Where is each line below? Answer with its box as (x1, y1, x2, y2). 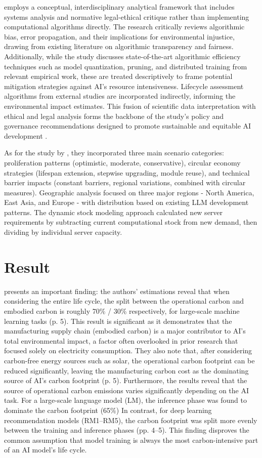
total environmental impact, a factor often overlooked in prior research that (4, 335, 238, 346)
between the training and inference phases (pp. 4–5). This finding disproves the (4, 425, 249, 435)
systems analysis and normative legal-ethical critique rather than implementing (4, 11, 249, 22)
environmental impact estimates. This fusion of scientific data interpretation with (4, 100, 256, 111)
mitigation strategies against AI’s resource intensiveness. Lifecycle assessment (4, 80, 244, 91)
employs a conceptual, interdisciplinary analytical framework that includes (4, 2, 235, 12)
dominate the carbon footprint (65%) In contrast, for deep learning (4, 404, 212, 415)
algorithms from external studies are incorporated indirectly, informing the (4, 91, 236, 101)
